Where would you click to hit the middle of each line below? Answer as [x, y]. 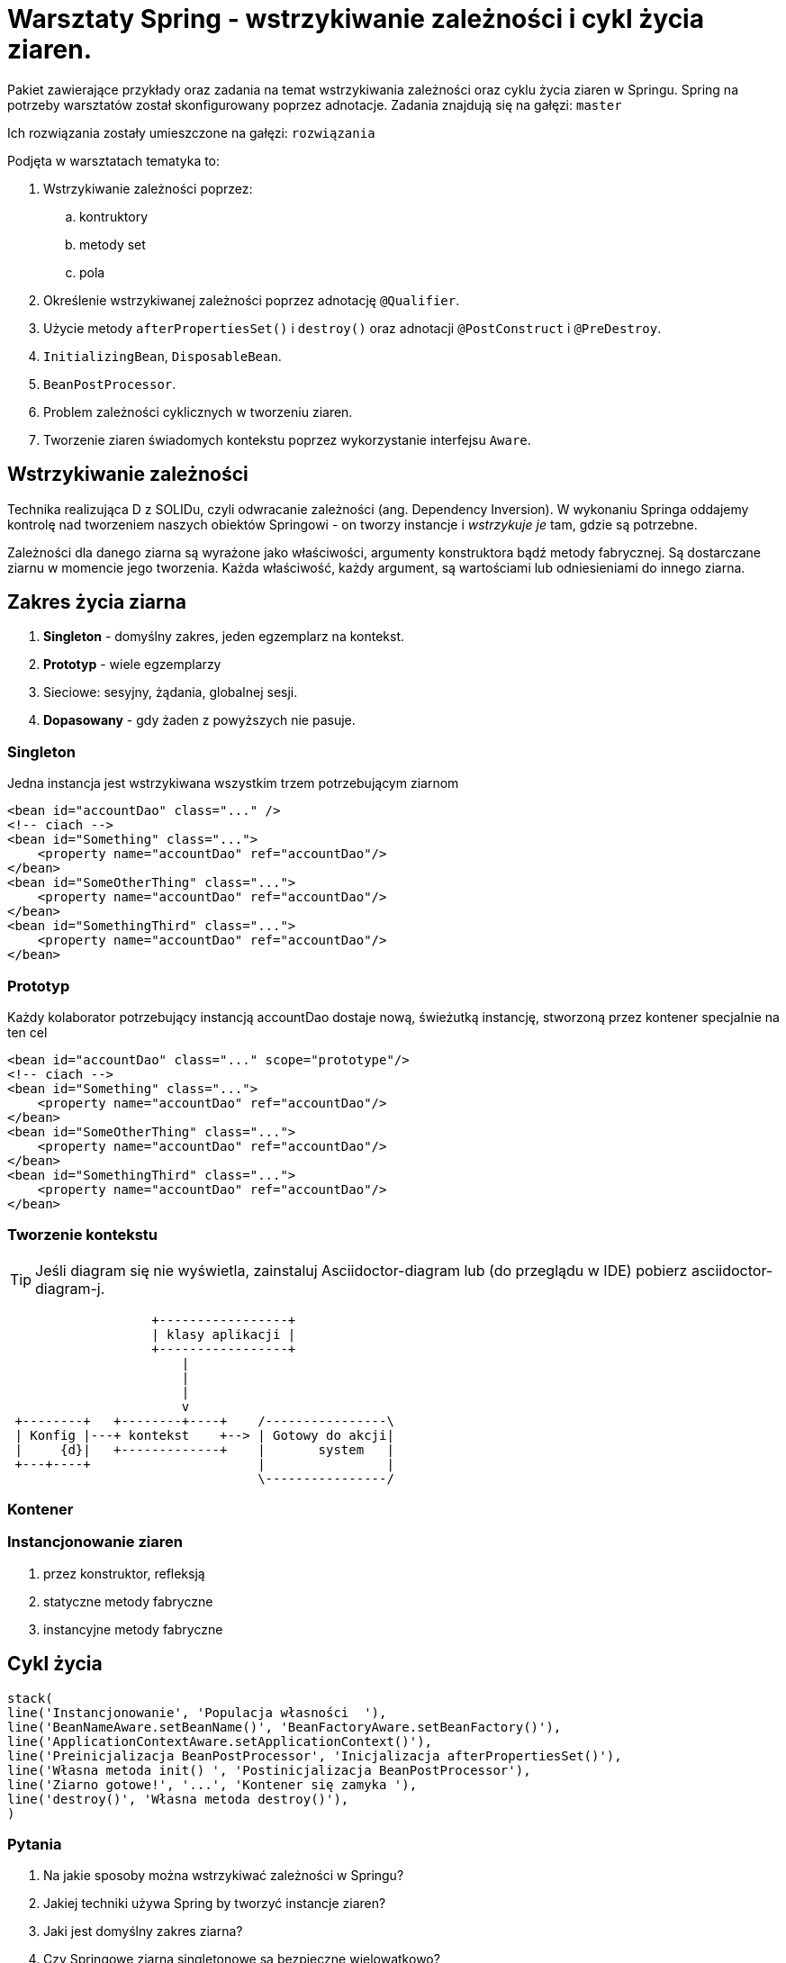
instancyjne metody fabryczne [133, 1629]
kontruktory [114, 216]
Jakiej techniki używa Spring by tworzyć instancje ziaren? [215, 1904]
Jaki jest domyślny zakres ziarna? [143, 1931]
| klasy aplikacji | [224, 1334]
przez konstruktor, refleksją [124, 1573]
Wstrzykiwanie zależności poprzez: [148, 188]
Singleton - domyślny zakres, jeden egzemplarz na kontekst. [224, 637]
